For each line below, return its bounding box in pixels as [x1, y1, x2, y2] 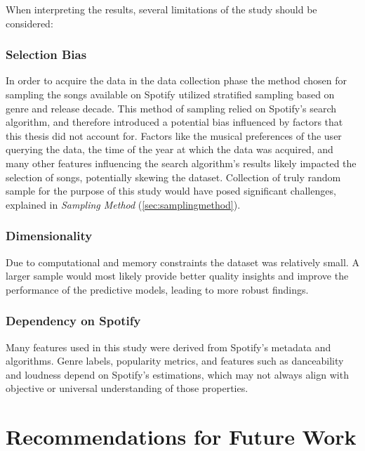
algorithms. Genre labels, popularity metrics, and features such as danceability [6, 353, 344, 368]
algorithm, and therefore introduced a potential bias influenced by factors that [6, 115, 343, 129]
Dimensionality [6, 227, 93, 244]
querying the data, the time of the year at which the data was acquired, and [6, 142, 333, 157]
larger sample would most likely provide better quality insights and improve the [6, 268, 349, 283]
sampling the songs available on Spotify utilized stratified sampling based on [6, 87, 335, 101]
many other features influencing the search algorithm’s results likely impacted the [6, 155, 357, 170]
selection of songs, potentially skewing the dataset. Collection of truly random [6, 169, 341, 184]
